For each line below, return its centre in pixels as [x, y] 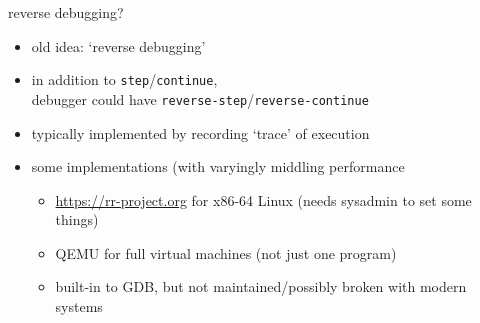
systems [79, 306]
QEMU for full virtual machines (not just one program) [226, 252]
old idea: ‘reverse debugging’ [118, 45]
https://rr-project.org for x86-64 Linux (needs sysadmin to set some [263, 199]
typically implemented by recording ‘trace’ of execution [200, 132]
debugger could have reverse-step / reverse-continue [200, 98]
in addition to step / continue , [124, 79]
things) [77, 219]
